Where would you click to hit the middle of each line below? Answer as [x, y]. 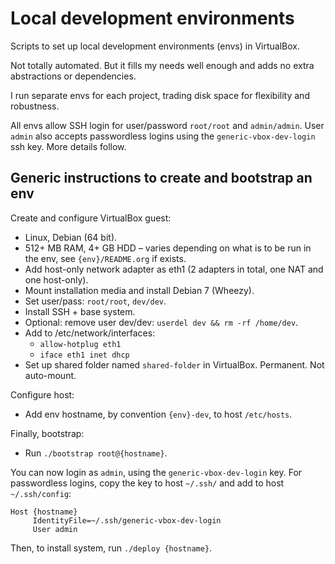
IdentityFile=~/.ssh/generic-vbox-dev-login [127, 520]
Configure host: [42, 394]
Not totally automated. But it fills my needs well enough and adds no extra [162, 65]
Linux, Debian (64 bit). [71, 237]
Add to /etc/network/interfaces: [90, 333]
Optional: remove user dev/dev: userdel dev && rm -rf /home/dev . [161, 322]
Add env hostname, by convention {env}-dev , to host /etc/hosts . [158, 414]
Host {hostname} [44, 512]
